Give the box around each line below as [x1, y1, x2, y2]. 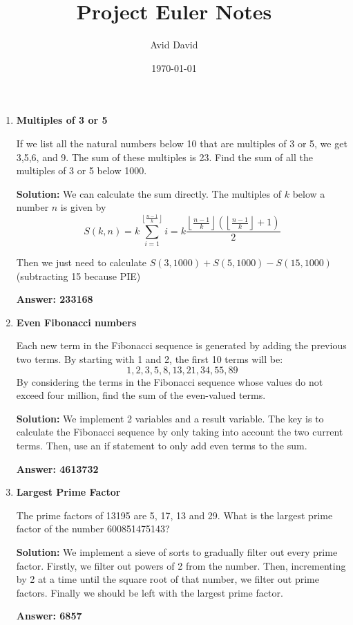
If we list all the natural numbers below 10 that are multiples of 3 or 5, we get [16, 136, 347, 150]
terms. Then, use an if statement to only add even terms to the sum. [16, 438, 307, 452]
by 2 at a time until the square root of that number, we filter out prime [16, 572, 319, 586]
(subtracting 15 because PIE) [16, 268, 141, 283]
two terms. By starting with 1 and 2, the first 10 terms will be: [16, 351, 283, 366]
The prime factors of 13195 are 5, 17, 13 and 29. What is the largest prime [16, 507, 333, 522]
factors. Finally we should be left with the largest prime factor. [16, 585, 283, 599]
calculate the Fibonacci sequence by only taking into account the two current [16, 425, 343, 439]
